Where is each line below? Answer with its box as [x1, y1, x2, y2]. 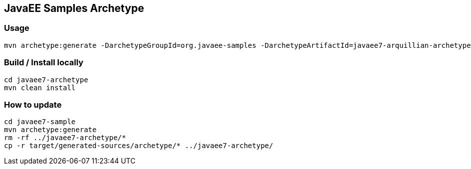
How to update [4, 99, 62, 110]
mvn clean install [4, 83, 76, 92]
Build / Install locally [4, 57, 84, 68]
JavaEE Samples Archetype [4, 2, 144, 14]
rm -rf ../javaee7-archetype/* [4, 134, 126, 142]
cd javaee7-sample [4, 118, 76, 126]
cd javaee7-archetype [4, 75, 88, 84]
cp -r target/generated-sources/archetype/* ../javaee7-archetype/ [4, 142, 273, 150]
